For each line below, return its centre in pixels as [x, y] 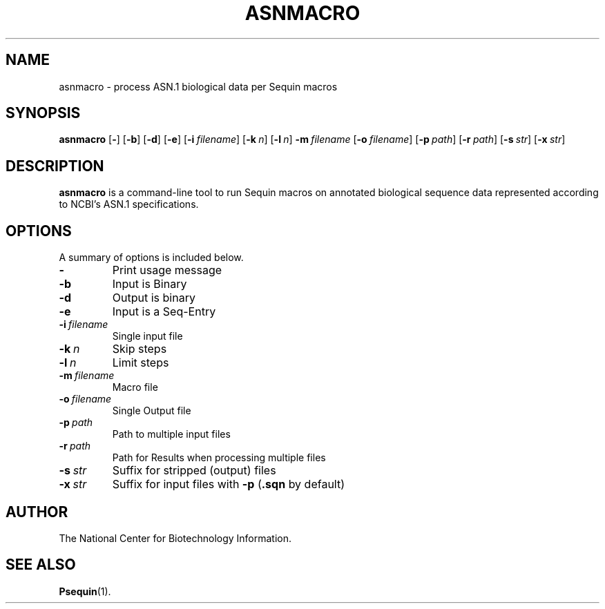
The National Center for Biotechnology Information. [175, 538]
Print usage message [167, 270]
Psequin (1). [85, 591]
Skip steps [140, 349]
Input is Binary [150, 284]
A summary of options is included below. [151, 258]
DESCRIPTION [55, 166]
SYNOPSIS [43, 113]
